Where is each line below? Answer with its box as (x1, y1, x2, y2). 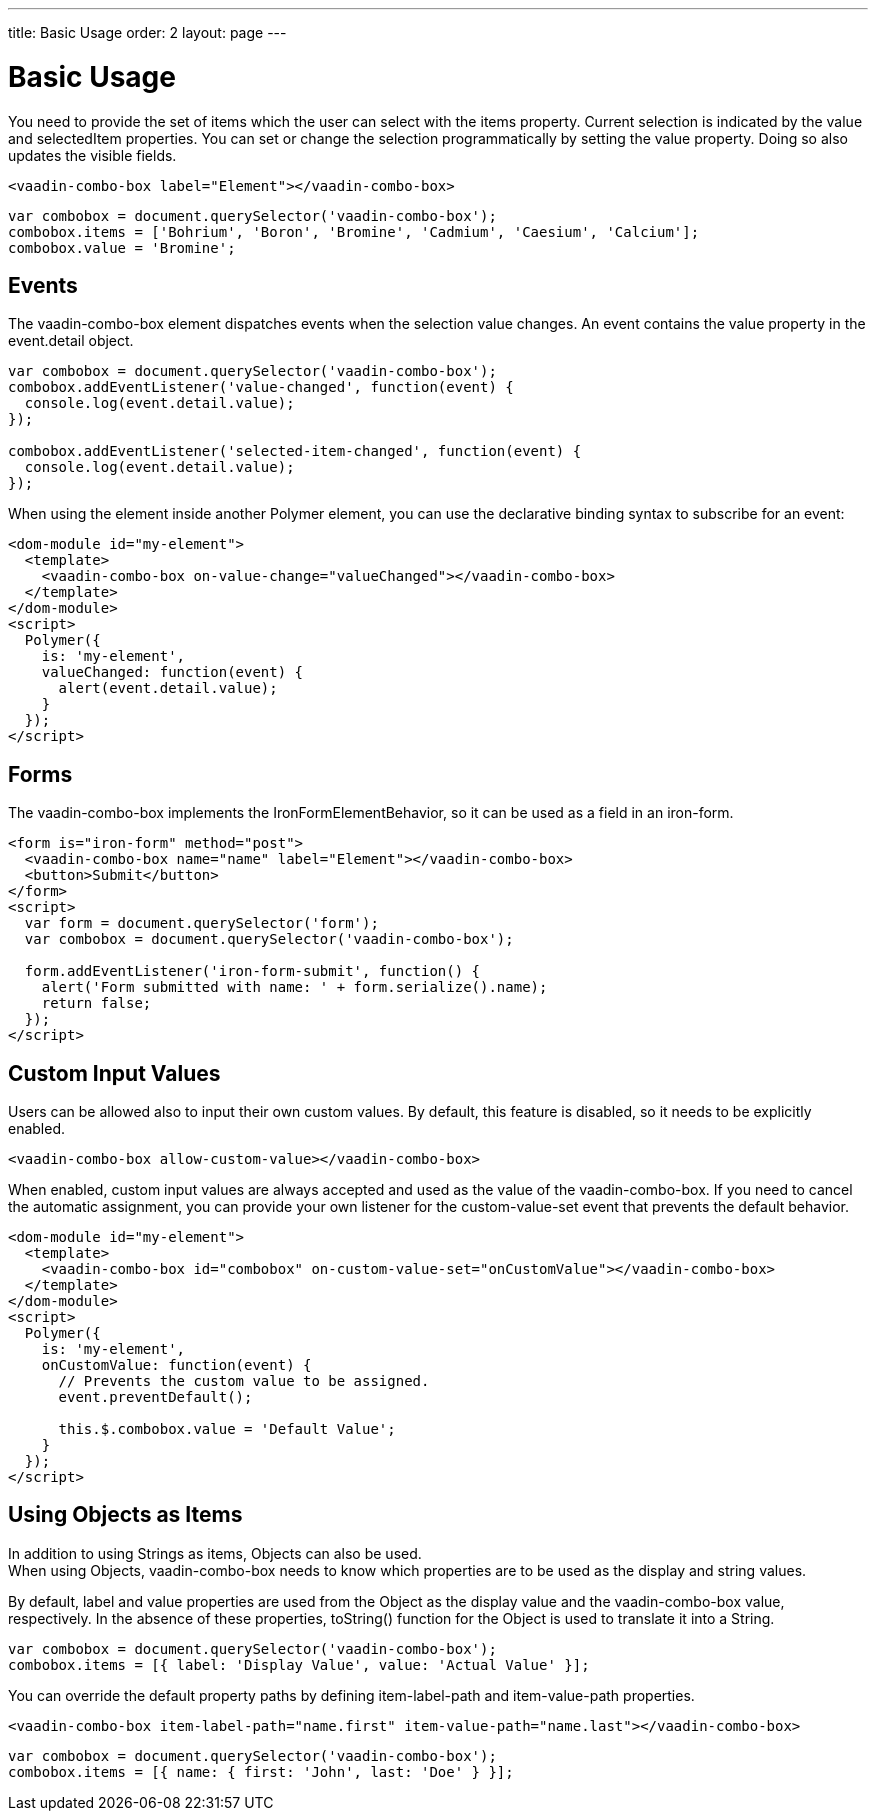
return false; (41, 995, 152, 1012)
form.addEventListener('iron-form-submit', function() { (24, 963, 481, 980)
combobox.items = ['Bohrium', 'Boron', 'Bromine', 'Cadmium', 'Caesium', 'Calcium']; (8, 223, 700, 240)
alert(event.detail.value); (58, 680, 278, 697)
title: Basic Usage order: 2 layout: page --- (8, 24, 287, 41)
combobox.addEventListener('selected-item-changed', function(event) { (8, 443, 582, 460)
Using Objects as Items (8, 1502, 243, 1528)
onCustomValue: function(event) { (41, 1357, 312, 1374)
